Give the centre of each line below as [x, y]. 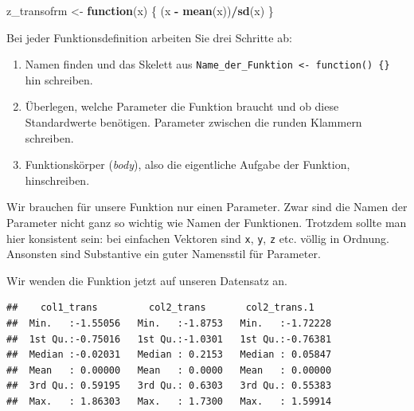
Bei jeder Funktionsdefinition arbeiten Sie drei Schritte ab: [149, 37]
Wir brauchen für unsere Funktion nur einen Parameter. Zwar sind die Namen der [207, 207]
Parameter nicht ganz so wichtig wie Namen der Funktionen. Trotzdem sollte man [207, 222]
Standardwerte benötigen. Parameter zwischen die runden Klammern [193, 122]
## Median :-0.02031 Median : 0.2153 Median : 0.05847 [169, 355]
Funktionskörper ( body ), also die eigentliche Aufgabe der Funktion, [187, 164]
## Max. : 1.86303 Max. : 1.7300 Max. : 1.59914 [169, 401]
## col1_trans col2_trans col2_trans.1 [160, 308]
